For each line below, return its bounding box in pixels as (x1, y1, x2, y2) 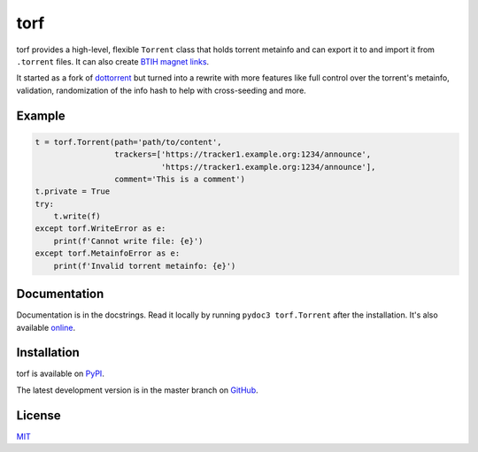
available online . (16, 322, 75, 333)
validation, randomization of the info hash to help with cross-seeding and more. (16, 85, 307, 96)
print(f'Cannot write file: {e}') (53, 235, 204, 246)
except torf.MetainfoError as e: (35, 249, 181, 258)
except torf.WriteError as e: (35, 224, 166, 234)
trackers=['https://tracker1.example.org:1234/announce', (113, 149, 372, 159)
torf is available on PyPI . (16, 368, 105, 379)
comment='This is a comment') (113, 173, 245, 184)
